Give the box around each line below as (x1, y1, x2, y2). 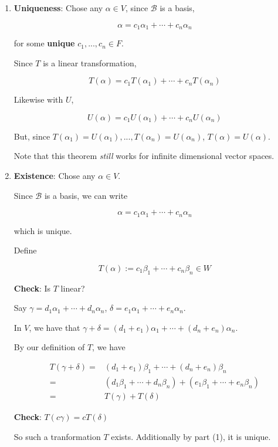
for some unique (13, 37, 75, 49)
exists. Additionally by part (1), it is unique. (111, 430, 271, 442)
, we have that (29, 321, 80, 333)
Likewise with (13, 93, 63, 106)
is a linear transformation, (43, 56, 137, 69)
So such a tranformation (13, 430, 101, 442)
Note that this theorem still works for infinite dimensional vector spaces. (13, 150, 274, 162)
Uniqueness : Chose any (13, 2, 103, 13)
